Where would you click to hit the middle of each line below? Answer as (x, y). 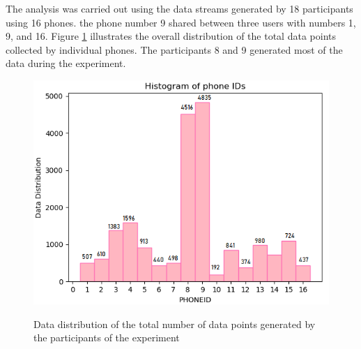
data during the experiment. (66, 63)
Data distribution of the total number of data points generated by (175, 324)
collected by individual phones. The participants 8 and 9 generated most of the (174, 49)
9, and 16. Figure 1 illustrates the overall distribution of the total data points (171, 36)
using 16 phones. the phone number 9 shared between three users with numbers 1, (181, 22)
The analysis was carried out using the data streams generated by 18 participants (179, 8)
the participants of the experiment (107, 337)
